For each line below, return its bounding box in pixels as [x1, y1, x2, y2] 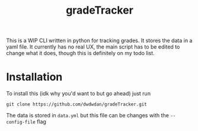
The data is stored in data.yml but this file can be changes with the [6, 112, 169, 119]
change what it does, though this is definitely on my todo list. [6, 50, 155, 57]
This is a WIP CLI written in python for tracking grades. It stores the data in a [6, 37, 193, 44]
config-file [6, 119, 36, 125]
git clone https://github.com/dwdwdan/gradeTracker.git [6, 101, 147, 107]
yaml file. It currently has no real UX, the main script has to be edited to [6, 43, 180, 50]
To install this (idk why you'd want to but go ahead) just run [6, 90, 151, 97]
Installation [6, 71, 63, 84]
